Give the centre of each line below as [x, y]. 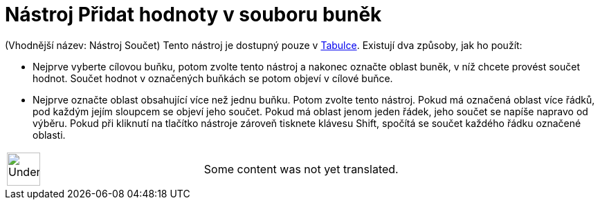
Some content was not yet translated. [301, 169]
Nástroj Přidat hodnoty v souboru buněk [193, 14]
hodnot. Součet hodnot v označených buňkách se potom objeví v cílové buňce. [213, 78]
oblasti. [49, 135]
